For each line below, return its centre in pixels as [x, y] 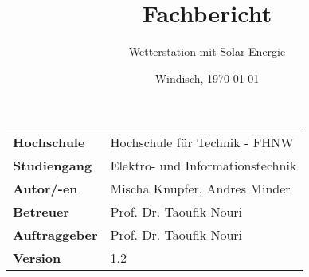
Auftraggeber [55, 235]
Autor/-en [45, 189]
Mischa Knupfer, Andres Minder [200, 189]
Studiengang [53, 166]
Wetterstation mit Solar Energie [207, 51]
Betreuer [41, 212]
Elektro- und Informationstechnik [203, 166]
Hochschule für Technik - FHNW [202, 142]
